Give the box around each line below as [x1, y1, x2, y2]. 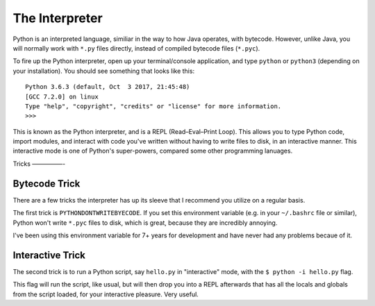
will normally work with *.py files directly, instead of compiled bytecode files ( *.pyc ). [12, 44, 260, 52]
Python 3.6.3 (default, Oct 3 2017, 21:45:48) [25, 83, 190, 91]
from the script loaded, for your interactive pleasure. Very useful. [12, 290, 199, 298]
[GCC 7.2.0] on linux [25, 92, 99, 101]
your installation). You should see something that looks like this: [12, 67, 194, 75]
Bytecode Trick [12, 178, 81, 189]
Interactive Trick [12, 249, 86, 261]
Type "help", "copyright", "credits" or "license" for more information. [25, 102, 282, 110]
